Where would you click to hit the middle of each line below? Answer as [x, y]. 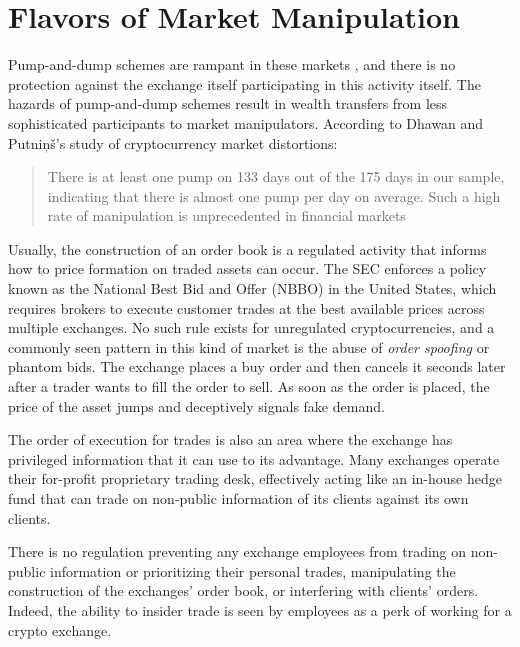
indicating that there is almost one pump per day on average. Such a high [274, 195]
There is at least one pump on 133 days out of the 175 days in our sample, [276, 176]
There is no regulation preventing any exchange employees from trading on [237, 551]
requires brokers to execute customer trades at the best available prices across [246, 307]
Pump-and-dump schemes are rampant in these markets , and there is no [232, 64]
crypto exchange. [60, 629]
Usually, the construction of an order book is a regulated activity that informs [247, 248]
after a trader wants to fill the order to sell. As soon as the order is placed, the [249, 386]
